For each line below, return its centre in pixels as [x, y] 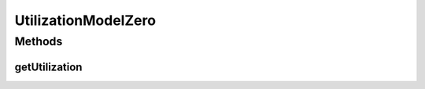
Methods [39, 41]
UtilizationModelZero [85, 20]
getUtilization [48, 67]
